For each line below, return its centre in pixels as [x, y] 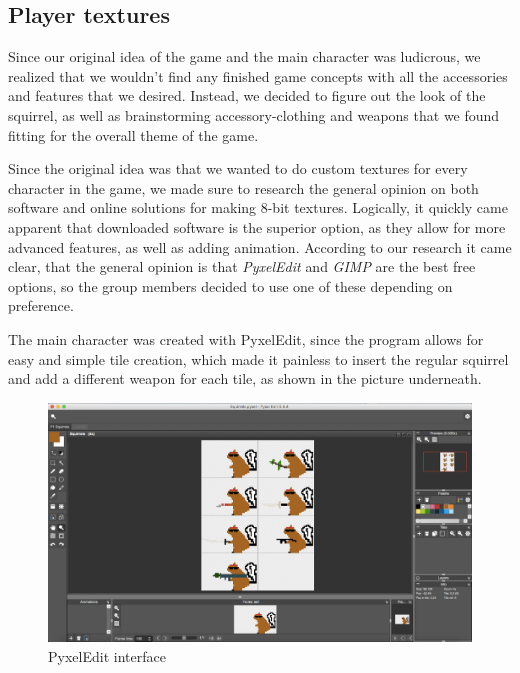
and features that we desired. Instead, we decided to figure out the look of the [247, 95]
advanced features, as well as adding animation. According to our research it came [260, 246]
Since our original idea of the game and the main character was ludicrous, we [244, 56]
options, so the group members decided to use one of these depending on [230, 285]
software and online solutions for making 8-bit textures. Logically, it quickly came [258, 207]
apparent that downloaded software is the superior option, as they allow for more [257, 226]
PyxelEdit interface [107, 655]
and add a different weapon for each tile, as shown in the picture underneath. [245, 378]
